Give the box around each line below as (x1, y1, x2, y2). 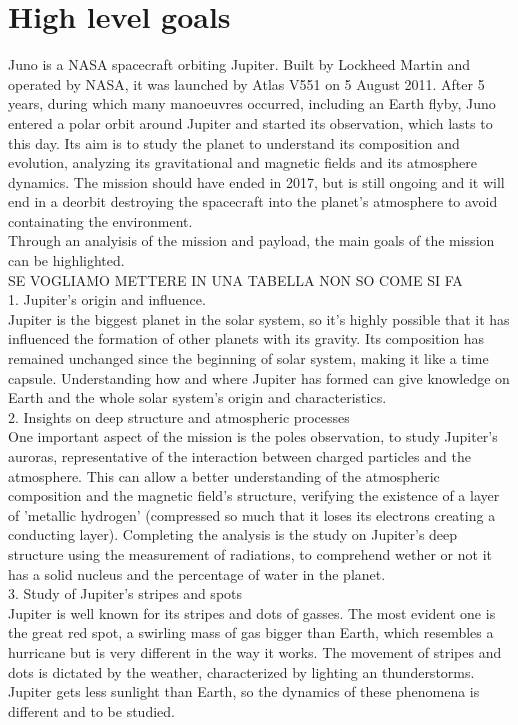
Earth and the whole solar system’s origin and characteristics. (8, 387, 387, 408)
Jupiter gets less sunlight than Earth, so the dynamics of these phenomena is (8, 681, 480, 702)
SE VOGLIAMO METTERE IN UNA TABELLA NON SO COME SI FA (8, 269, 463, 290)
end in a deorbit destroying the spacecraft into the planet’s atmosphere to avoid (8, 191, 498, 212)
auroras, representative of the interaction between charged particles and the (8, 446, 471, 466)
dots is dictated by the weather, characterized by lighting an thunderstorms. (8, 661, 475, 682)
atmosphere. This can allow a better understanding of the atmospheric (8, 465, 440, 486)
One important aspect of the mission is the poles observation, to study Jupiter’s (8, 426, 498, 447)
